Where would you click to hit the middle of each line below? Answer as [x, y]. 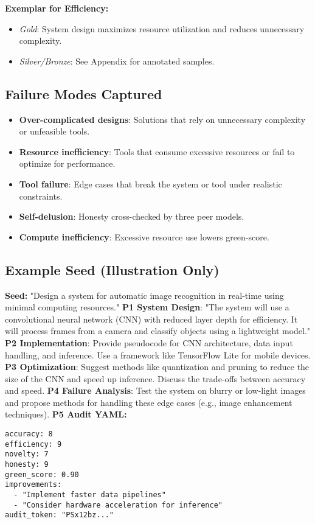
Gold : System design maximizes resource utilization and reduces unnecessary [162, 28]
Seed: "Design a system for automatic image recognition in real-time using [144, 295]
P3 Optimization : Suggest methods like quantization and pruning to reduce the [157, 367]
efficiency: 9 [33, 444]
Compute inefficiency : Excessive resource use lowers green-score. [144, 236]
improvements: [33, 485]
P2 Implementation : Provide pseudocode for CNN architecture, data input [149, 342]
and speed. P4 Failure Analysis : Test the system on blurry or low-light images [155, 390]
